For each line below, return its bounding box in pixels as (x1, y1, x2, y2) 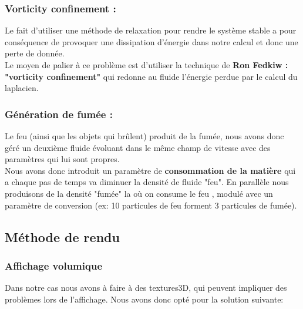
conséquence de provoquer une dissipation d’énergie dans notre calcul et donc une (5, 35, 298, 48)
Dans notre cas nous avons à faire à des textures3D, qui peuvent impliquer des (5, 281, 287, 294)
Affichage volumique (5, 258, 102, 273)
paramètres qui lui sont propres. (5, 153, 120, 165)
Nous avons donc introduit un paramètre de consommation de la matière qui (5, 164, 296, 176)
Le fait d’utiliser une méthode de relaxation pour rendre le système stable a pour (5, 24, 297, 36)
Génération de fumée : (5, 106, 113, 121)
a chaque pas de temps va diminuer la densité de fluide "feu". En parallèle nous (5, 176, 289, 188)
